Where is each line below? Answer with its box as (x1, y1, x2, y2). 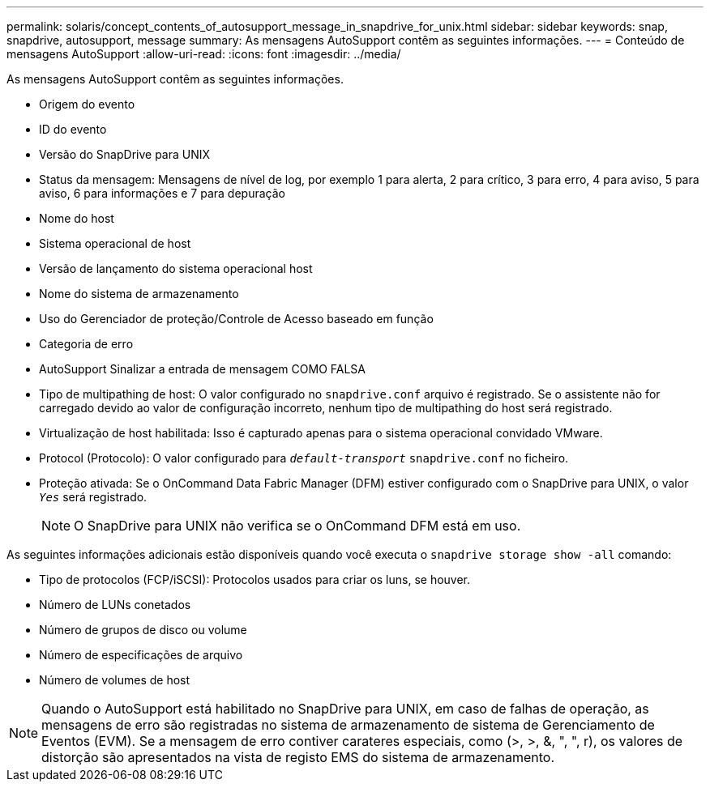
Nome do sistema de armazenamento (39, 287, 239, 300)
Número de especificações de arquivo (39, 648, 243, 662)
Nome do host (39, 211, 114, 225)
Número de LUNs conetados (39, 598, 191, 611)
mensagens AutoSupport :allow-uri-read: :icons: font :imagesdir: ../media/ (6, 47, 401, 61)
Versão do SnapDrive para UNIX (39, 147, 211, 161)
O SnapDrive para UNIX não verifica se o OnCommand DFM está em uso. (74, 518, 521, 534)
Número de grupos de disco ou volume (39, 623, 247, 637)
